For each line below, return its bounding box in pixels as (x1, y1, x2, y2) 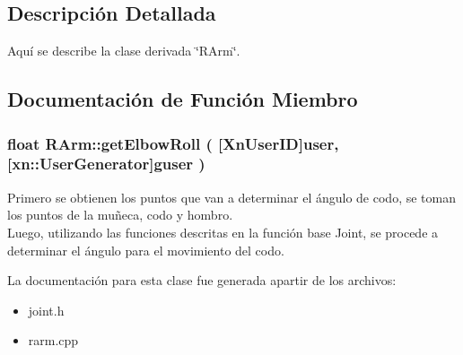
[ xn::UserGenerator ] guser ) (7, 152, 205, 175)
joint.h (28, 300, 65, 319)
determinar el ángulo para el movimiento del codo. (7, 240, 284, 259)
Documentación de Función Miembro (7, 85, 358, 113)
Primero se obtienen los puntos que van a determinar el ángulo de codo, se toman (7, 187, 456, 206)
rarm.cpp (28, 331, 79, 350)
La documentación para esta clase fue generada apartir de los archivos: (7, 271, 397, 290)
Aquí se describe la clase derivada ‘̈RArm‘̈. (7, 41, 240, 60)
